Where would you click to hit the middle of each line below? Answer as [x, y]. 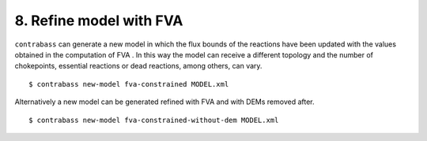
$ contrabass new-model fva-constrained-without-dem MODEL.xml [154, 120]
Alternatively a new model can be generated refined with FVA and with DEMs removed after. [165, 102]
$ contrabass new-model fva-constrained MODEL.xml [129, 84]
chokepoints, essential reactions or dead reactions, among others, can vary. [138, 66]
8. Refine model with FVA [99, 20]
